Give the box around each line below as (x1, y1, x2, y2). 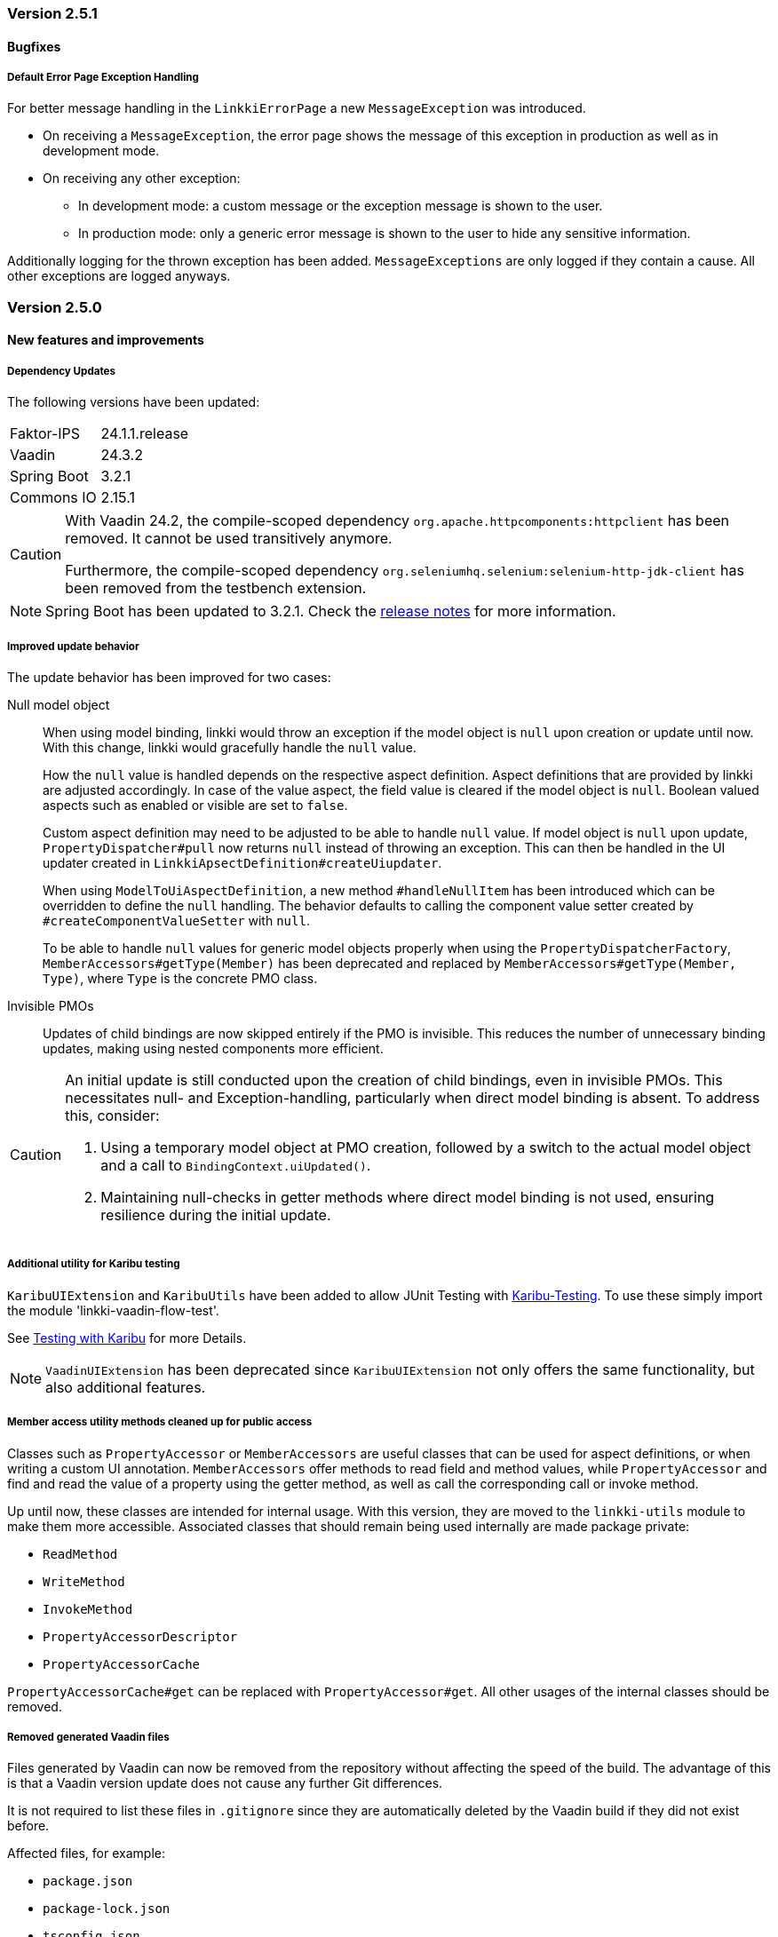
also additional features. (45, 1377, 206, 1396)
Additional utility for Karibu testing (7, 1258, 180, 1271)
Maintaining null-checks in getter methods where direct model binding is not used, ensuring (100, 1187, 715, 1206)
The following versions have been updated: (7, 394, 260, 410)
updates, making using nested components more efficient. (43, 1040, 384, 1056)
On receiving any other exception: (43, 171, 241, 187)
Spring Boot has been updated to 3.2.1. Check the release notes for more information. (45, 602, 616, 621)
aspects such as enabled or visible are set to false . (43, 797, 348, 813)
